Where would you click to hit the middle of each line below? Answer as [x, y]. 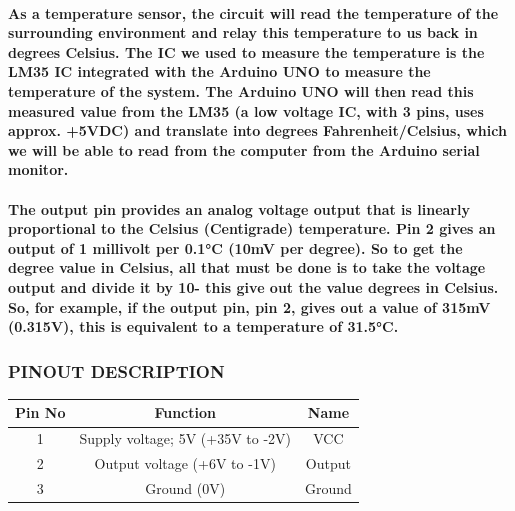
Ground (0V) [185, 487]
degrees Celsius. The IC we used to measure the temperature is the [246, 51]
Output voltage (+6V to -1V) [185, 463]
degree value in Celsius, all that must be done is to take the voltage [247, 267]
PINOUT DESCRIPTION [116, 370]
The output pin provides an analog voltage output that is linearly [239, 208]
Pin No [40, 412]
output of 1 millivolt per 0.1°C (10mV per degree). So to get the [235, 247]
